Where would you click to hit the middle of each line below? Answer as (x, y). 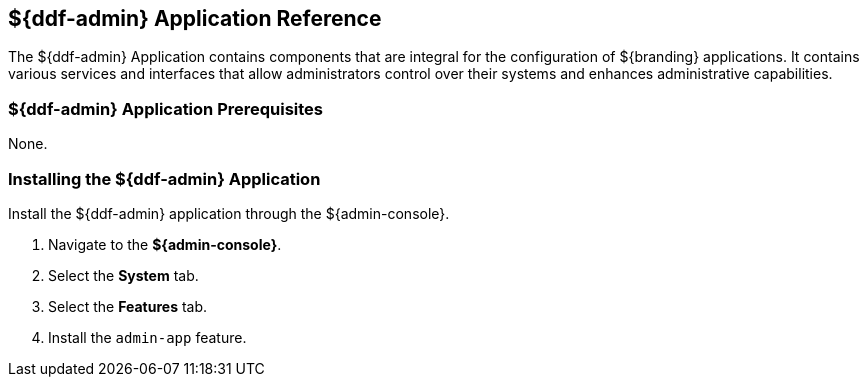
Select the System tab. (123, 275)
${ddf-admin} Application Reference (195, 18)
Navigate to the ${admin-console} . (165, 244)
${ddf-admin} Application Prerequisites (166, 108)
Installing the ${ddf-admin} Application (164, 178)
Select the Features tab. (128, 306)
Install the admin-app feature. (147, 337)
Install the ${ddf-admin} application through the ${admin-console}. (229, 213)
